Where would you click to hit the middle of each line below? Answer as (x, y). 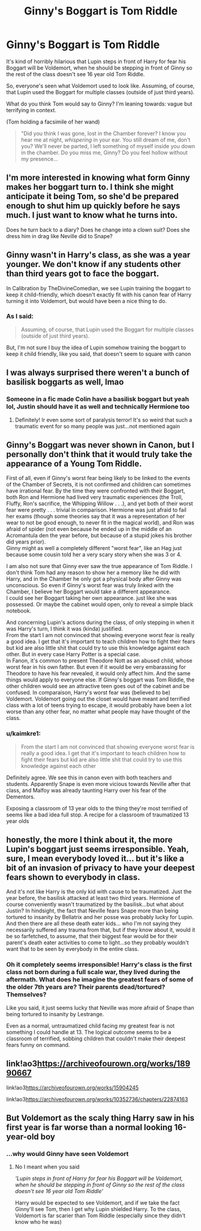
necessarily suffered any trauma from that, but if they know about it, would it (101, 930)
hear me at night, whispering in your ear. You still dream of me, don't (106, 140)
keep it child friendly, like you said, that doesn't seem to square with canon (99, 354)
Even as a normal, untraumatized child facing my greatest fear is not (91, 1026)
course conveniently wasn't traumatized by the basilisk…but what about (95, 905)
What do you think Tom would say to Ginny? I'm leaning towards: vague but (99, 104)
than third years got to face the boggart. (83, 274)
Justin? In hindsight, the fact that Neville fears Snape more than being (92, 911)
